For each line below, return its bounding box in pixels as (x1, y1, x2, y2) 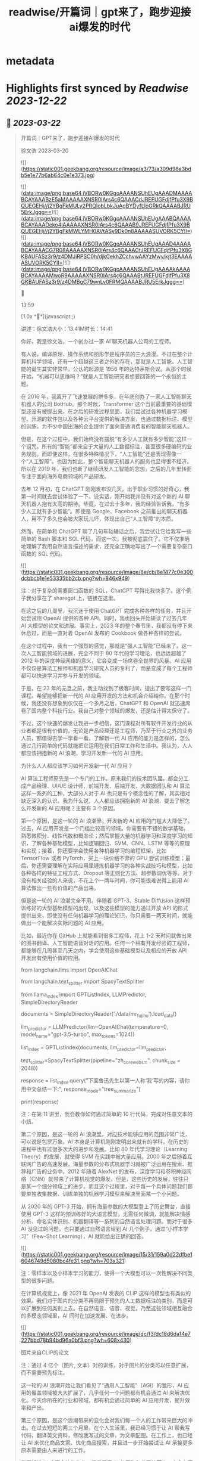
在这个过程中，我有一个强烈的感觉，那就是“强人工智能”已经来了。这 (20, 642, 187, 650)
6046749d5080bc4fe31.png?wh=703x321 (20, 1257, 125, 1264)
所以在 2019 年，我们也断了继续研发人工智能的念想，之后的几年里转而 (20, 466, 192, 473)
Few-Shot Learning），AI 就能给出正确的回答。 (33, 1233, 147, 1240)
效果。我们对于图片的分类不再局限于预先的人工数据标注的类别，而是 (20, 1297, 188, 1304)
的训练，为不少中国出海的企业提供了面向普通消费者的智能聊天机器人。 (20, 423, 193, 430)
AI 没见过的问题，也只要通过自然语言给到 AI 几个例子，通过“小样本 (20, 1226, 184, 1233)
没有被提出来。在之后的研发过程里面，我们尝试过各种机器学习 (31, 408, 182, 415)
